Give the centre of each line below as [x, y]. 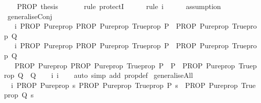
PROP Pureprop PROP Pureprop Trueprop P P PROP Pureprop [125, 65]
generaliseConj [30, 16]
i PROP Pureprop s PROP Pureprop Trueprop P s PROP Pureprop [124, 85]
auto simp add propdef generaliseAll [134, 75]
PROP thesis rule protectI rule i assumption [119, 6]
